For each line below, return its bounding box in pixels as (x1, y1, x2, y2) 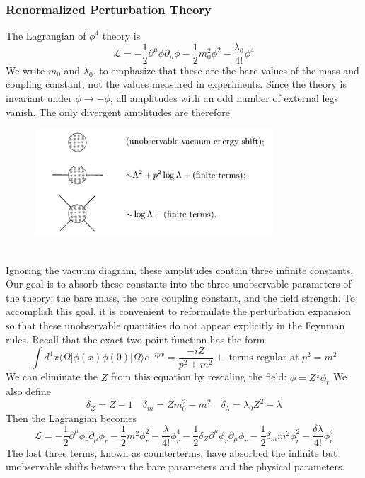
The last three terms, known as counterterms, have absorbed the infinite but (6, 445, 337, 460)
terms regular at (228, 353, 299, 363)
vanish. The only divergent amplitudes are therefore (6, 104, 230, 119)
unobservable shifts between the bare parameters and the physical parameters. (6, 459, 345, 474)
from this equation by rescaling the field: (110, 369, 287, 384)
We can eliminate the (6, 369, 98, 384)
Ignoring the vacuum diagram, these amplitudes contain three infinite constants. (6, 262, 354, 277)
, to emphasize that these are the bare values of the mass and (93, 62, 359, 77)
